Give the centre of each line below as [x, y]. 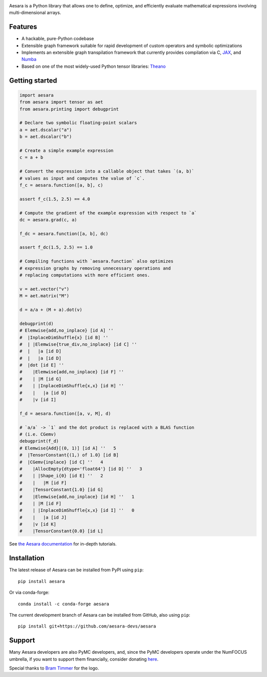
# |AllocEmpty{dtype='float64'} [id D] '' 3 [81, 469]
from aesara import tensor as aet [61, 102]
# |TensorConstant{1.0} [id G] [61, 490]
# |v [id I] [38, 400]
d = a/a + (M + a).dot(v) [51, 310]
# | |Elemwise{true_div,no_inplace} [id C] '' [78, 344]
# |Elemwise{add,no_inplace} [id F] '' [72, 372]
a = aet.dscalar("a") [46, 130]
